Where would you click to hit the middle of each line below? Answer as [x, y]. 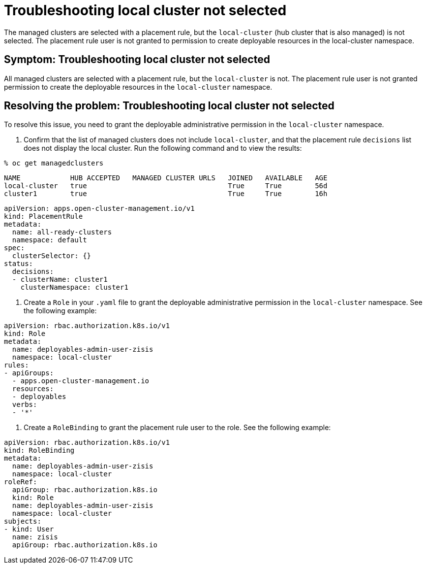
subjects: [23, 521]
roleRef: [21, 482]
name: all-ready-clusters [62, 232]
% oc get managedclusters [54, 163]
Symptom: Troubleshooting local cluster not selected [137, 60]
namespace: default [49, 240]
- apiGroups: [29, 373]
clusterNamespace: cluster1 [74, 287]
